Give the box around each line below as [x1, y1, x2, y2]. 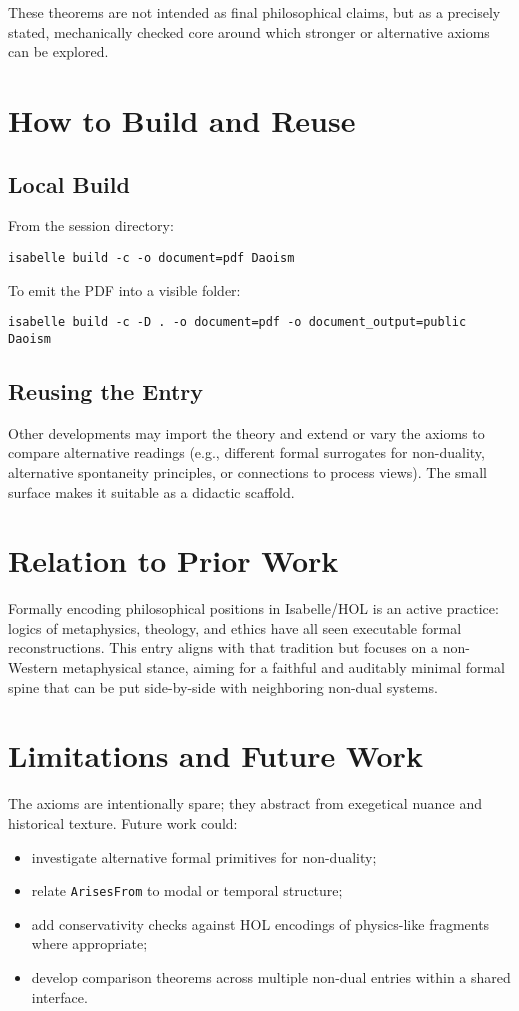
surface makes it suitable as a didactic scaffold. [8, 481, 295, 502]
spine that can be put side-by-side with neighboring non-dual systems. [8, 676, 438, 697]
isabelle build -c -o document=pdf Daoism [8, 250, 295, 265]
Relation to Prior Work [8, 540, 339, 581]
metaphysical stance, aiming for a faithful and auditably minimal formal [62, 657, 506, 677]
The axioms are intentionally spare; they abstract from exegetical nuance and [8, 793, 483, 814]
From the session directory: [8, 215, 174, 236]
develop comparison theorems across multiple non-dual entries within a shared [31, 966, 511, 987]
